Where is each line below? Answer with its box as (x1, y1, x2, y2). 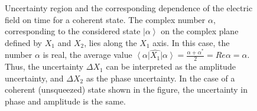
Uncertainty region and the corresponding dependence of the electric (5, 2, 253, 14)
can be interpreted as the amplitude (106, 60, 236, 73)
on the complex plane (161, 25, 239, 37)
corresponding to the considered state (5, 25, 141, 37)
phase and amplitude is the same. (5, 94, 126, 107)
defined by (5, 36, 43, 48)
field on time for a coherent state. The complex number (5, 13, 206, 25)
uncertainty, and (5, 71, 64, 84)
